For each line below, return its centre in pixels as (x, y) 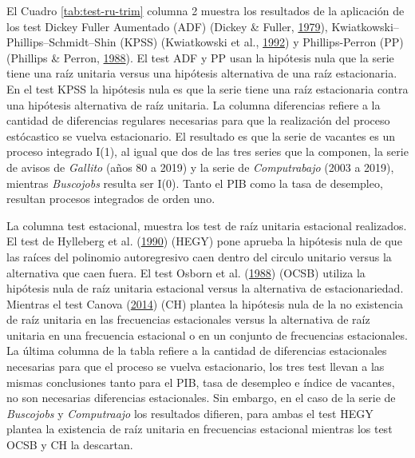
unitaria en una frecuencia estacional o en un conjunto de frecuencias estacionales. (207, 335)
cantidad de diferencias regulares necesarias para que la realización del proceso (198, 120)
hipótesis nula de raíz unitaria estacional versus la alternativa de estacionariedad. (205, 288)
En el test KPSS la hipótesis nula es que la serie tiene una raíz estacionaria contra (207, 88)
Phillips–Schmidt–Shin (61, 42)
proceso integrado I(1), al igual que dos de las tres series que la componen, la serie (207, 151)
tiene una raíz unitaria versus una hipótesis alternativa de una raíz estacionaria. (202, 73)
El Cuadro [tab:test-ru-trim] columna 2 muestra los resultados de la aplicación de (206, 10)
